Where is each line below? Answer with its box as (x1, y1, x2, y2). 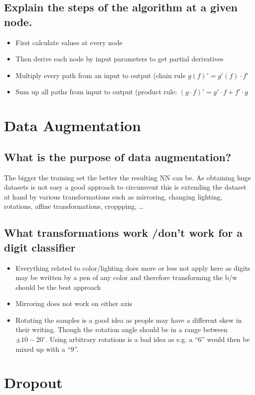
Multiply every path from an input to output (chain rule (15, 70, 186, 80)
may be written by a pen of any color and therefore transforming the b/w (15, 272, 237, 282)
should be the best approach (15, 282, 101, 292)
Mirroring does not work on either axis (15, 298, 132, 309)
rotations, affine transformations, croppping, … (4, 201, 143, 211)
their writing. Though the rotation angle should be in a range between (15, 324, 227, 335)
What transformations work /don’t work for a (4, 225, 243, 240)
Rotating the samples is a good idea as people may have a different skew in (15, 314, 242, 325)
